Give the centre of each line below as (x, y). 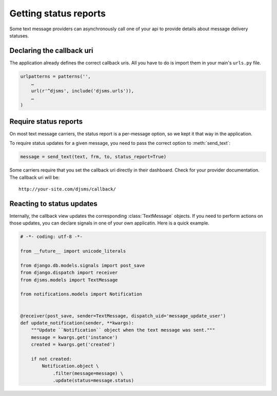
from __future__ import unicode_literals (73, 251)
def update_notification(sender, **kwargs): (77, 323)
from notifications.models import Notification (81, 294)
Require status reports (46, 121)
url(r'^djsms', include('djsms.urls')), (83, 91)
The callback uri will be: (35, 177)
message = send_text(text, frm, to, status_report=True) (93, 157)
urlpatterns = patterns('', (55, 76)
